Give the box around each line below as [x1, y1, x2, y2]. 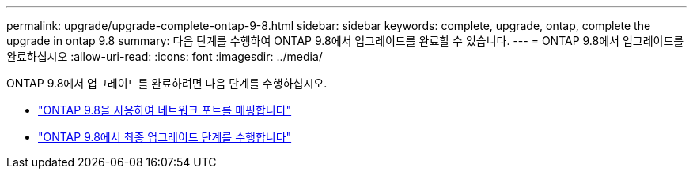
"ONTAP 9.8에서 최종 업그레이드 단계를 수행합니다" [38, 130, 292, 143]
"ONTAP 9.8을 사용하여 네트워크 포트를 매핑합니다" [38, 103, 292, 117]
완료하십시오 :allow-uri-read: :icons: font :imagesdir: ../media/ [6, 50, 323, 63]
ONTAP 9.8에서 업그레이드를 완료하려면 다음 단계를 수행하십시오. [6, 76, 328, 90]
